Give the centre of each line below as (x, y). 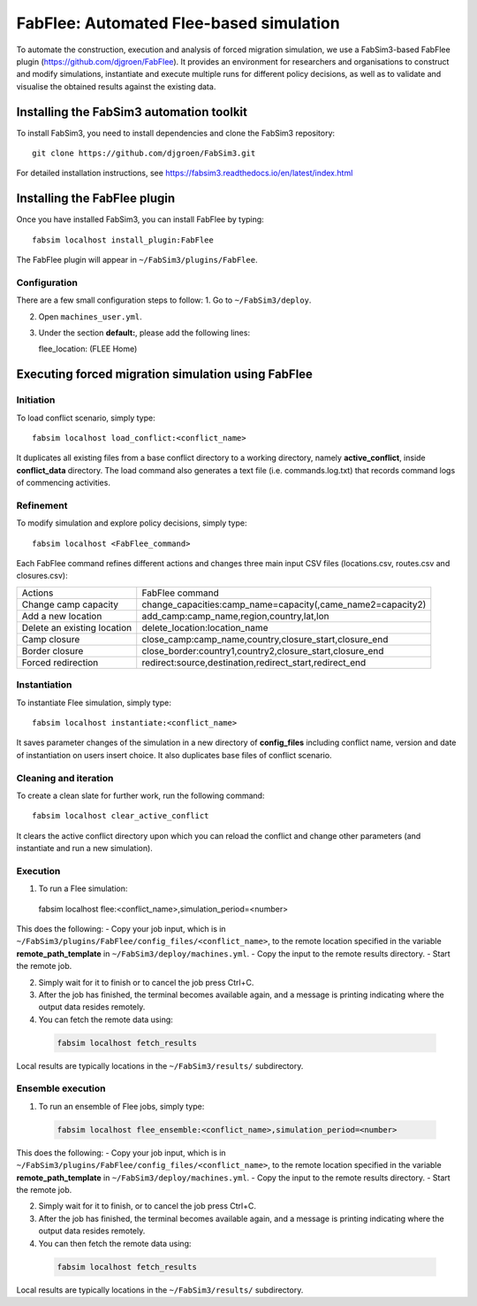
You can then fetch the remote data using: (115, 1243)
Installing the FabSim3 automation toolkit (132, 112)
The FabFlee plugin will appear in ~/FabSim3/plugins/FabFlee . (137, 260)
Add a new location (62, 616)
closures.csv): (42, 576)
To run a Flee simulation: (83, 888)
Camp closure (51, 639)
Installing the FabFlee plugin (96, 199)
